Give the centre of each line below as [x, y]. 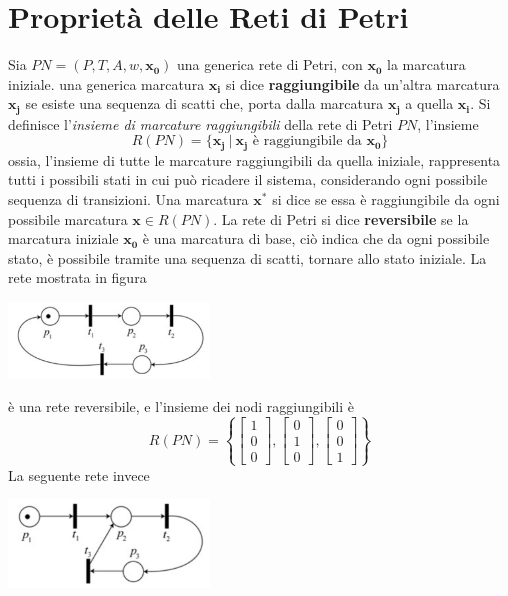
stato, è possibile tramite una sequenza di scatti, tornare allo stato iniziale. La [247, 257]
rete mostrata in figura [77, 277]
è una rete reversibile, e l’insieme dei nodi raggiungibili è [181, 406]
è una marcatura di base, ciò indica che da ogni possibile [316, 238]
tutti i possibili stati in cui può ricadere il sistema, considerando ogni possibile [248, 179]
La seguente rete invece [79, 474]
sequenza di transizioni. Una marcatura [128, 199]
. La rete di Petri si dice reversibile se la [341, 218]
